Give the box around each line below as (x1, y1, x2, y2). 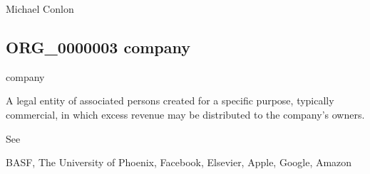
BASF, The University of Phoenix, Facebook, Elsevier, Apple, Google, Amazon (6, 155, 352, 170)
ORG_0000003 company (6, 36, 190, 58)
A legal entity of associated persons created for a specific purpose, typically (6, 93, 334, 108)
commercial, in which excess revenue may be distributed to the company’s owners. (6, 107, 365, 121)
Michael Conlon (6, 1, 74, 16)
